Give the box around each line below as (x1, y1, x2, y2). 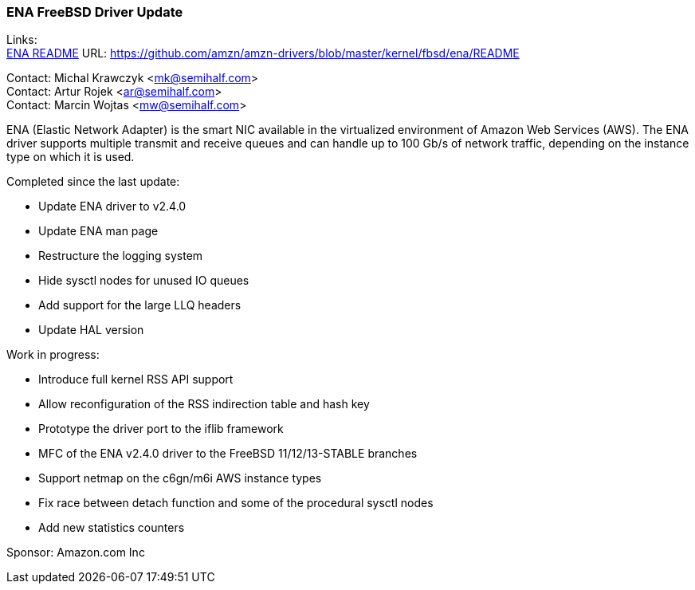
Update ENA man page (38, 224, 159, 238)
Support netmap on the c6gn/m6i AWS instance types (38, 471, 322, 486)
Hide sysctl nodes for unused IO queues (38, 273, 249, 288)
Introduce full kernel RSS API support (38, 372, 234, 387)
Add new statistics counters (38, 521, 185, 535)
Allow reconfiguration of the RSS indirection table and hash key (38, 397, 370, 411)
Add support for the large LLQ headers (38, 298, 241, 313)
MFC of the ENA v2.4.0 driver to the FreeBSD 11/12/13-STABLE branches (38, 446, 418, 461)
